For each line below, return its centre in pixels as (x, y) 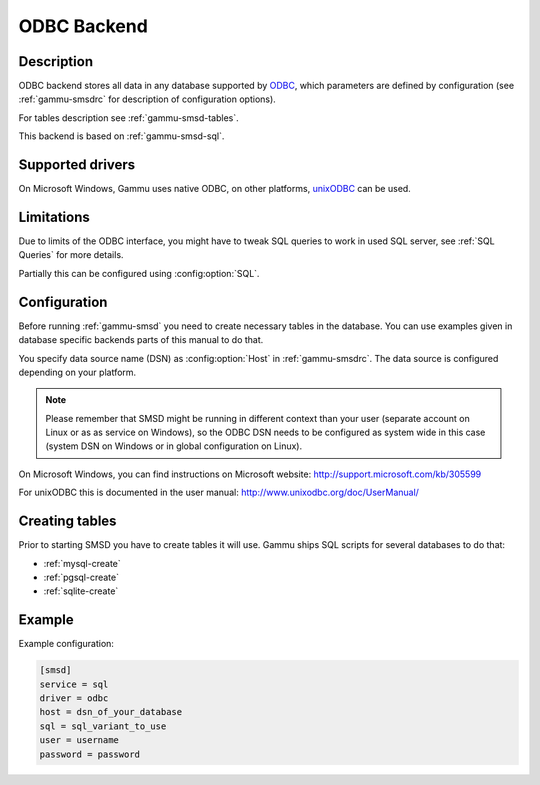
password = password (89, 754)
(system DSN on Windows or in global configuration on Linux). (174, 446)
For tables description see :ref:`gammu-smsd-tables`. (128, 117)
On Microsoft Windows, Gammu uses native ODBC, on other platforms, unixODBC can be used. (215, 189)
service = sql (74, 684)
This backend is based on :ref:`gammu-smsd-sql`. (121, 136)
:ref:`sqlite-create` (81, 591)
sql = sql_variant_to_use (103, 726)
